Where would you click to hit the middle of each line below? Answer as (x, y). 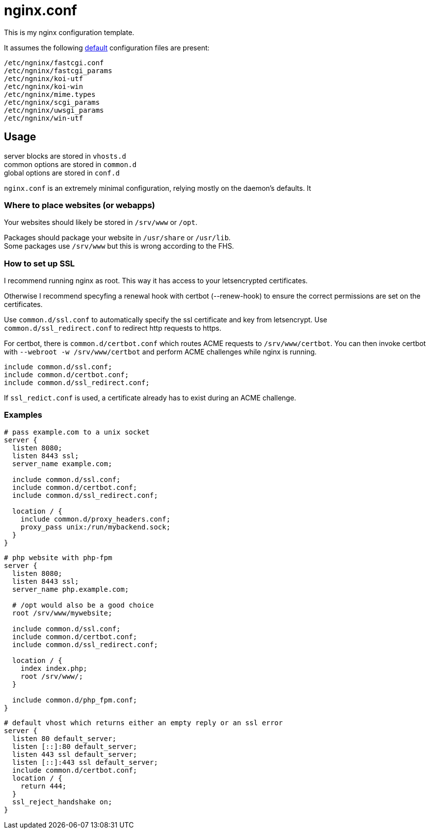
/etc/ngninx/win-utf (44, 118)
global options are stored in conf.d (62, 173)
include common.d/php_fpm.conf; (75, 700)
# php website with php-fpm (58, 557)
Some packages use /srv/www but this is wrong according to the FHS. (119, 246)
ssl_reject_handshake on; (62, 802)
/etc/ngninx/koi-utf (44, 78)
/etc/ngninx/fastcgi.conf (54, 63)
